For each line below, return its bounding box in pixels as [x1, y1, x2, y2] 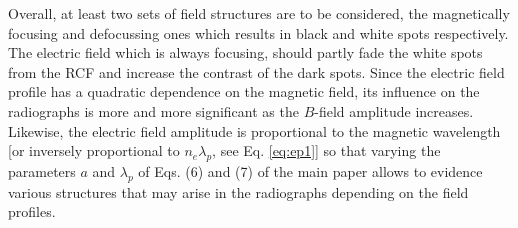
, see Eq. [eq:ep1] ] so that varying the [212, 140, 441, 161]
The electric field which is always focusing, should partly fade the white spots [8, 42, 483, 63]
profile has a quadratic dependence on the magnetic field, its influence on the [8, 81, 480, 102]
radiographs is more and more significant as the [8, 100, 299, 121]
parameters [8, 160, 76, 181]
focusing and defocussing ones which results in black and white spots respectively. [8, 22, 509, 43]
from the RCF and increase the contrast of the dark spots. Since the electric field [8, 61, 505, 82]
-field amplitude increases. [314, 100, 474, 121]
